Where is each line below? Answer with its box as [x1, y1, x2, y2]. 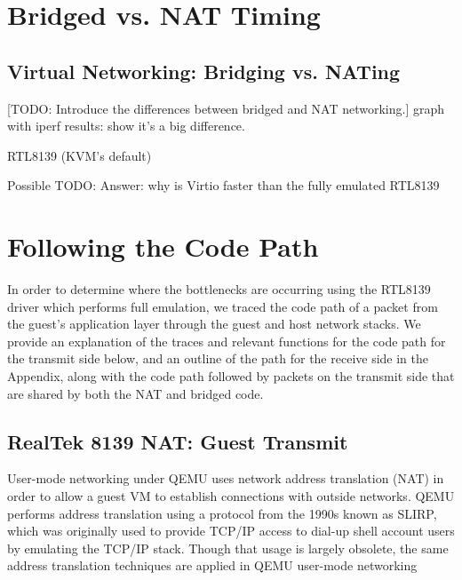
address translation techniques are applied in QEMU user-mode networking [7, 556, 418, 575]
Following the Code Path [7, 228, 319, 265]
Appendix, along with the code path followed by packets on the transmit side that [7, 367, 455, 385]
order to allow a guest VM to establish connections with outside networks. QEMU [7, 487, 455, 505]
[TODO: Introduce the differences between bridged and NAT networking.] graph [7, 99, 445, 117]
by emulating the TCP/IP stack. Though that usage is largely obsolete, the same [7, 538, 449, 557]
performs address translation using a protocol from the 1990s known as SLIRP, [7, 504, 437, 522]
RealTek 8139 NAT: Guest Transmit [7, 427, 348, 455]
